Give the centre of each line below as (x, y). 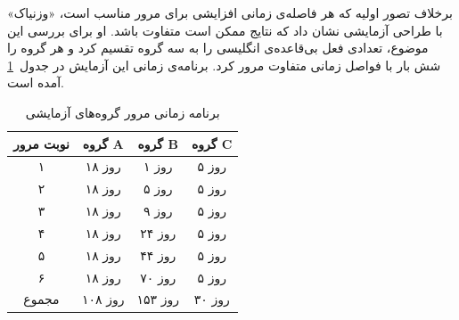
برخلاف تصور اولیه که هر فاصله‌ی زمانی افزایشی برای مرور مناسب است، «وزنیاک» (230, 12)
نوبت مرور (41, 143)
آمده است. (36, 82)
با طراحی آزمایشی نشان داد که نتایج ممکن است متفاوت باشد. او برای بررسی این (225, 30)
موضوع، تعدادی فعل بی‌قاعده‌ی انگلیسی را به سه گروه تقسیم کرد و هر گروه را (218, 48)
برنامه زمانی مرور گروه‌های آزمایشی (123, 112)
